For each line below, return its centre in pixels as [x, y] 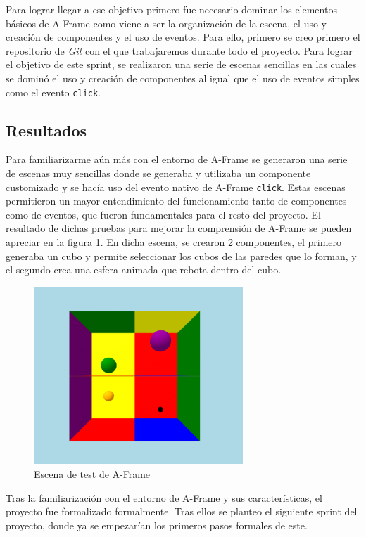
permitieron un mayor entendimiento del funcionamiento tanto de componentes [176, 201]
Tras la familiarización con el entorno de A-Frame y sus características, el [164, 497]
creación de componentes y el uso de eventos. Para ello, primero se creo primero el [183, 37]
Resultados [46, 130]
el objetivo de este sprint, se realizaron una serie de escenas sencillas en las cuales [181, 64]
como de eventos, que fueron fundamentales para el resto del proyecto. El [163, 214]
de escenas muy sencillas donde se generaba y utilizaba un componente [158, 173]
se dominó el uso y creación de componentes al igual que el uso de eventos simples [183, 78]
